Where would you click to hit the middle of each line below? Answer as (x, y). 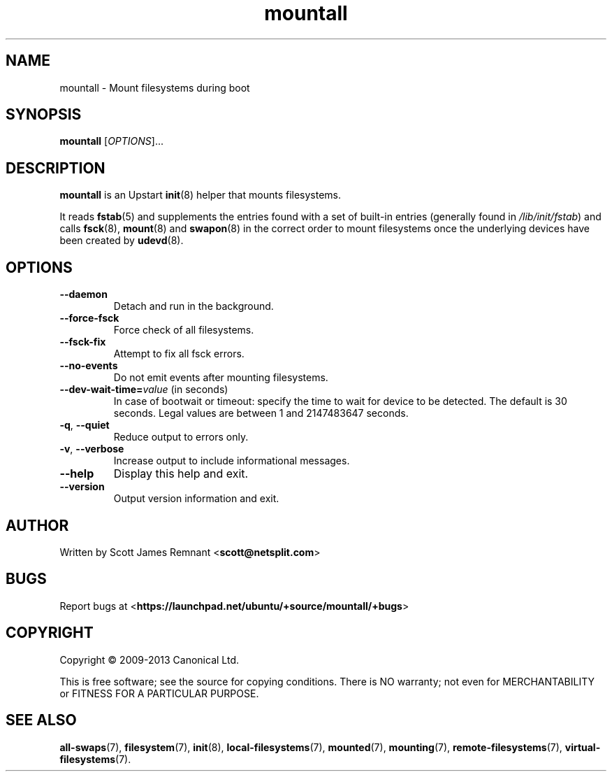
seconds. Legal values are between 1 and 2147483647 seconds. (261, 413)
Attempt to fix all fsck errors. (179, 354)
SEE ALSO (41, 720)
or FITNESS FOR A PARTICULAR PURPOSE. (159, 693)
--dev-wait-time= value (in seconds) (144, 390)
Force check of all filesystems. (184, 330)
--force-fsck (89, 318)
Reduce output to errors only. (181, 437)
